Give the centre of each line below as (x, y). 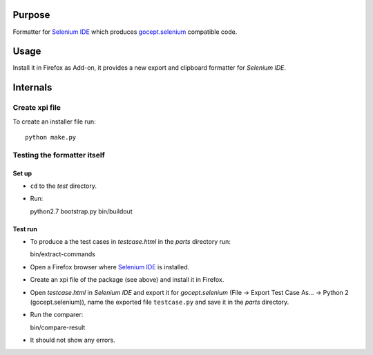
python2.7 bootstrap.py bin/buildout (81, 211)
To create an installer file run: (54, 122)
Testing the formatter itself (59, 155)
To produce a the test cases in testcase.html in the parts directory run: (131, 242)
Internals (32, 87)
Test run (25, 229)
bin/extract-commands (63, 254)
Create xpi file (37, 108)
